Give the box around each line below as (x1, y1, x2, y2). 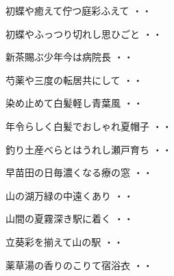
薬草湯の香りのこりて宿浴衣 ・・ (5, 257, 153, 272)
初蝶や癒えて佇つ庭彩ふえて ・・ (5, 3, 152, 17)
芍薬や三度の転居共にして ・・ (5, 72, 143, 87)
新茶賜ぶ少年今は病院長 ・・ (5, 50, 134, 64)
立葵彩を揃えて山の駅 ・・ (5, 234, 123, 248)
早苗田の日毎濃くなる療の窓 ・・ (5, 165, 153, 180)
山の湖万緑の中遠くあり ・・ (5, 188, 134, 202)
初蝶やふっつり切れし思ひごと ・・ (5, 26, 162, 41)
